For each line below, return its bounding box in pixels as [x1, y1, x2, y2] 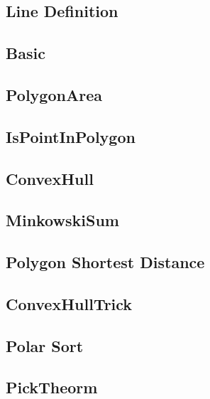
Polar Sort [6, 334, 84, 356]
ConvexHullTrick [6, 292, 133, 314]
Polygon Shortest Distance [6, 251, 205, 273]
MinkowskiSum [6, 209, 119, 231]
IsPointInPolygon [6, 125, 136, 147]
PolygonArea [6, 83, 102, 105]
